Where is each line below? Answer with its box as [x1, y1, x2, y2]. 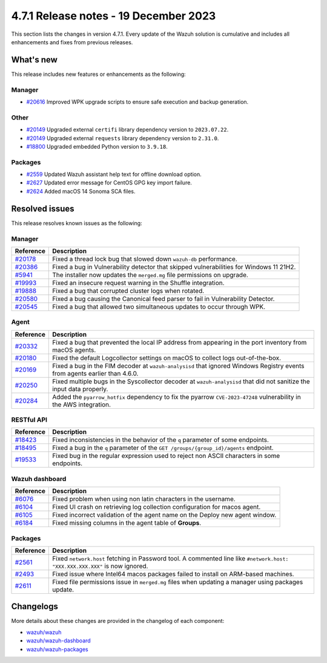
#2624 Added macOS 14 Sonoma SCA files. [26, 187, 136, 195]
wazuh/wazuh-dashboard [26, 637, 91, 644]
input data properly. [52, 385, 108, 393]
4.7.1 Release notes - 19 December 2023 [11, 9, 216, 22]
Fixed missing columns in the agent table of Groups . [52, 519, 202, 527]
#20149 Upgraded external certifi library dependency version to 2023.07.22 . [26, 126, 229, 133]
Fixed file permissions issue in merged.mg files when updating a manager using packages [52, 577, 303, 586]
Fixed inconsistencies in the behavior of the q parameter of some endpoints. [52, 436, 269, 444]
